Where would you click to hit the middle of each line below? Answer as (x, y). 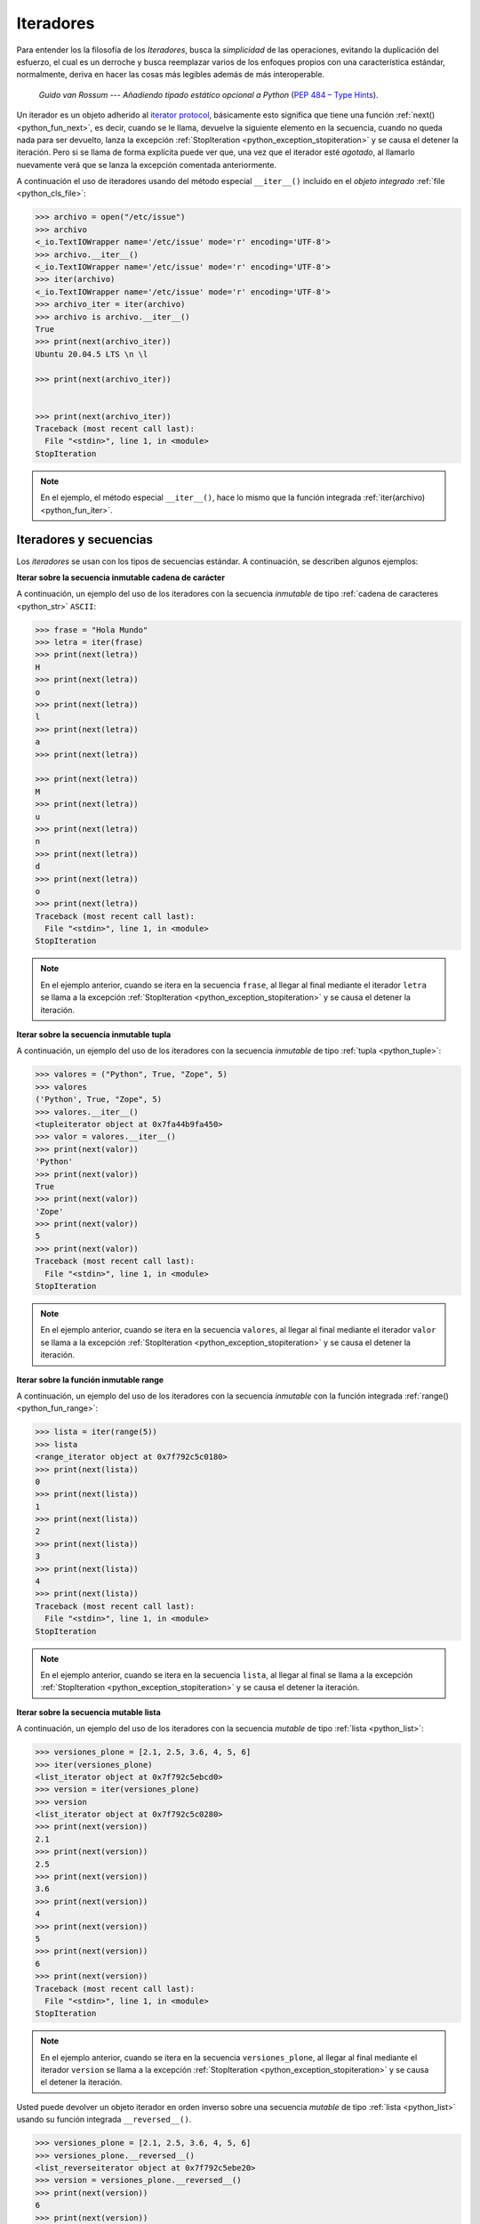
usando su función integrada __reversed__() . (104, 2119)
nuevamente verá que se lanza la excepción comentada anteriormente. (147, 165)
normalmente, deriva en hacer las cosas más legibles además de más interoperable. (170, 75)
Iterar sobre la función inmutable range (90, 1380)
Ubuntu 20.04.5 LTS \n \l (92, 354)
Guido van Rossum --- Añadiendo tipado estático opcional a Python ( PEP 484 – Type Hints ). (208, 94)
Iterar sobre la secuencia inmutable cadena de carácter (121, 577)
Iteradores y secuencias (84, 540)
